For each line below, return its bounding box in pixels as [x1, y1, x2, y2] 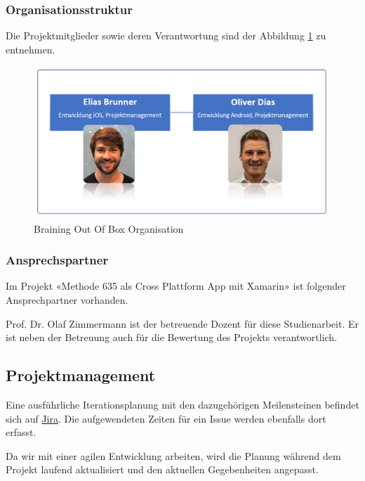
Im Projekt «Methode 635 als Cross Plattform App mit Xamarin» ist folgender [6, 278, 346, 293]
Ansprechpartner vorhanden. [6, 292, 128, 307]
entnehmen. [6, 41, 55, 56]
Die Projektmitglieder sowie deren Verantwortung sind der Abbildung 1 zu [6, 28, 326, 43]
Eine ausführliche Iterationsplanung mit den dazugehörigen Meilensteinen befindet [6, 397, 359, 411]
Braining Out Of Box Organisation [34, 221, 184, 236]
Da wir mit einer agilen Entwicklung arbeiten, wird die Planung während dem [6, 448, 341, 463]
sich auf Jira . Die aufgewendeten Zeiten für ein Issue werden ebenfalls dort [6, 411, 326, 425]
